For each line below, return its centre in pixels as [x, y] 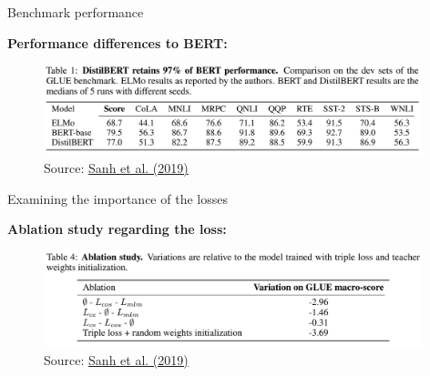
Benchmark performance [76, 12]
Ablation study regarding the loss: [117, 229]
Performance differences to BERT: [118, 42]
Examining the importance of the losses [118, 198]
